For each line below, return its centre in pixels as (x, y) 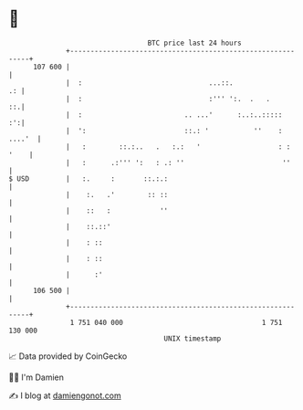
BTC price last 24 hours (195, 43)
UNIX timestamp (193, 338)
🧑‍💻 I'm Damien (37, 377)
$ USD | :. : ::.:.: (89, 179)
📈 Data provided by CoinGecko (68, 356)
